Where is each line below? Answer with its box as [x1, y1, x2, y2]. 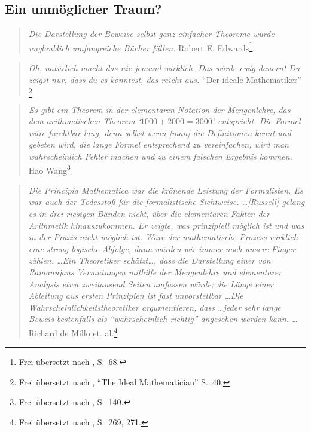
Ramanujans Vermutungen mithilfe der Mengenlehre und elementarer [28, 265, 282, 278]
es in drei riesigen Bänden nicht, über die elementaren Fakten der [28, 207, 270, 219]
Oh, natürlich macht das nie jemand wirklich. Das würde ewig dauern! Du [28, 62, 300, 74]
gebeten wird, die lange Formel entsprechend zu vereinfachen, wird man [28, 138, 289, 151]
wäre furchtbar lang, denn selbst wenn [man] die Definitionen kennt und [28, 126, 291, 139]
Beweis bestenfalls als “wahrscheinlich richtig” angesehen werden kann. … [28, 312, 298, 325]
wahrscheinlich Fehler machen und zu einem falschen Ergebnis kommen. [28, 149, 292, 162]
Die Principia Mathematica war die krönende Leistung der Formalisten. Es [28, 183, 303, 196]
